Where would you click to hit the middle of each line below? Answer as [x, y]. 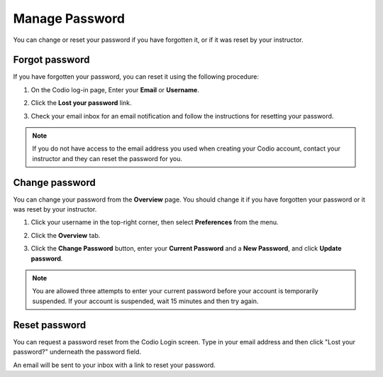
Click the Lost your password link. [81, 103]
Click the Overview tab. [66, 235]
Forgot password [51, 60]
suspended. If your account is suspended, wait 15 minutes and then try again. [145, 301]
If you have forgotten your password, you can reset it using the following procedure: [136, 77]
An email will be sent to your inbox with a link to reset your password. [114, 365]
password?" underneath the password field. [77, 352]
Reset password [50, 325]
